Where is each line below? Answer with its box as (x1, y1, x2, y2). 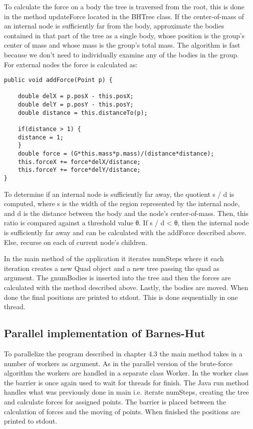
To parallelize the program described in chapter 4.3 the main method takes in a (4, 349, 243, 359)
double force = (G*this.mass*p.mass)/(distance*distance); (18, 150, 214, 158)
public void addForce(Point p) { (4, 77, 113, 84)
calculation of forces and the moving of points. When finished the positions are (4, 406, 240, 416)
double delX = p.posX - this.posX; (18, 93, 134, 100)
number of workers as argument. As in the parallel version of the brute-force (4, 358, 232, 368)
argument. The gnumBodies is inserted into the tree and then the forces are (4, 272, 231, 283)
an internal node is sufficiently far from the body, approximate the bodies (4, 21, 224, 31)
